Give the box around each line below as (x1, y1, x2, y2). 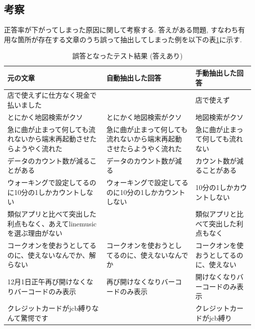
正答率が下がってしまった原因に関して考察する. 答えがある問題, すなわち (4, 25, 238, 35)
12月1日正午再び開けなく (7, 276, 86, 287)
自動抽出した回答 (106, 72, 161, 82)
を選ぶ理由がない (7, 228, 62, 238)
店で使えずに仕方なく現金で (7, 90, 97, 100)
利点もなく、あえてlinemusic (7, 218, 97, 228)
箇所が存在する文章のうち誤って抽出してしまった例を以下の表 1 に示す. (17, 34, 242, 44)
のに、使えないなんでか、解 (7, 249, 96, 260)
